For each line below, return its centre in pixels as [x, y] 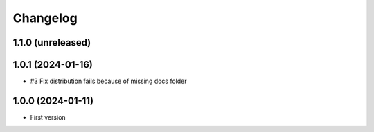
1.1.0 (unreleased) [52, 43]
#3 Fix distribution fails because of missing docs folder [108, 81]
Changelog [45, 18]
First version [48, 117]
